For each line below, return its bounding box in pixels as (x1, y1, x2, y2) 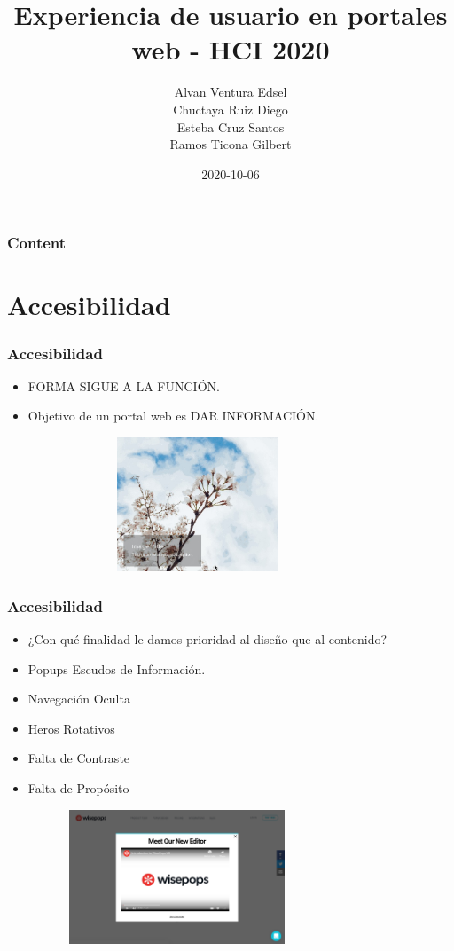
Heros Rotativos (27, 719, 115, 737)
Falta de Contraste (27, 749, 130, 767)
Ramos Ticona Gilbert (169, 135, 292, 153)
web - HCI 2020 (131, 31, 330, 67)
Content (7, 232, 67, 254)
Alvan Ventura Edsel (174, 83, 287, 101)
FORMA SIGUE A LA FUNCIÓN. (27, 376, 220, 395)
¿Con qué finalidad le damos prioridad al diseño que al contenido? (27, 629, 387, 648)
